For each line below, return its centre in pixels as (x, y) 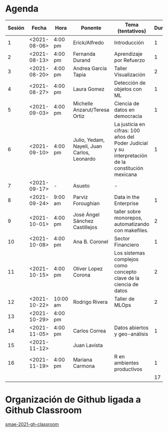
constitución (129, 168)
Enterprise (126, 203)
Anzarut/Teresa (91, 110)
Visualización (130, 74)
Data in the (127, 197)
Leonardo (84, 159)
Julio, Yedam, (89, 140)
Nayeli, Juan (88, 146)
